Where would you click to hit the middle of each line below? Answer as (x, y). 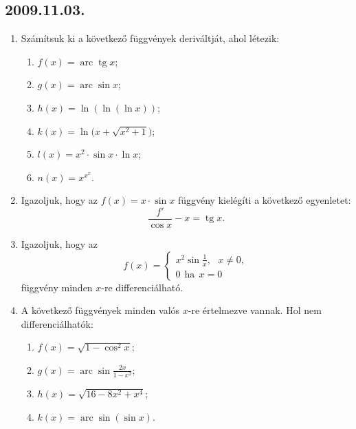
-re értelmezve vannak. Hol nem (255, 310)
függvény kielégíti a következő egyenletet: (264, 200)
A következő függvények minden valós (100, 310)
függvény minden (57, 287)
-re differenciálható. (142, 287)
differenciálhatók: (57, 323)
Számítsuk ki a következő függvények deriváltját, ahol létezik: (150, 38)
